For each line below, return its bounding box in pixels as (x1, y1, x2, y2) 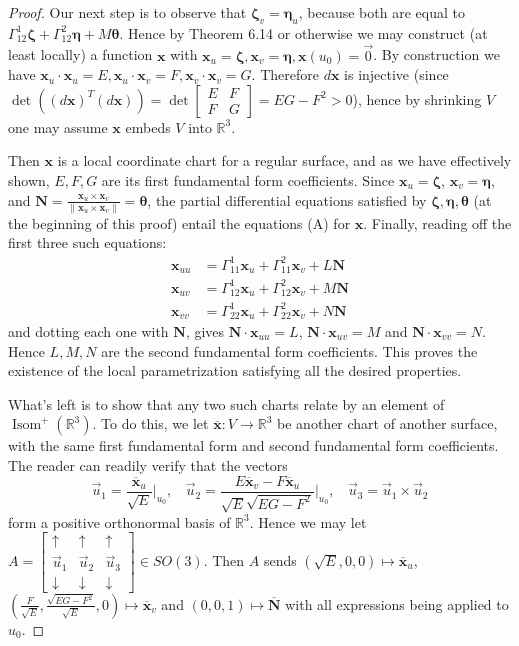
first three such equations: (8, 232, 167, 253)
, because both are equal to (298, 2, 465, 22)
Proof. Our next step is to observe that (8, 2, 247, 22)
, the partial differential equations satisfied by (147, 189, 427, 210)
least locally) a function (8, 44, 153, 65)
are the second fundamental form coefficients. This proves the (101, 340, 478, 361)
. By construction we (373, 44, 500, 65)
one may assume (8, 116, 108, 137)
